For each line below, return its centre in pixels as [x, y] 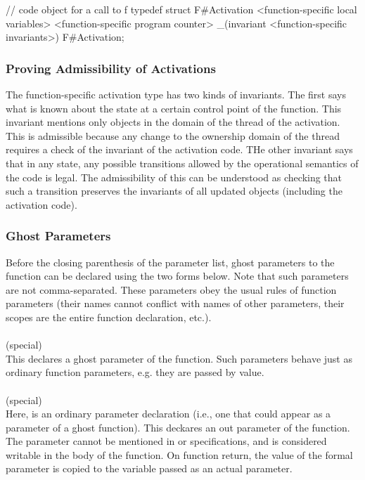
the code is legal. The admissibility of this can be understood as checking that [174, 177]
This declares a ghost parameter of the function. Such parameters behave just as [179, 358]
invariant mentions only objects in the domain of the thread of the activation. [173, 122]
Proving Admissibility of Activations [111, 68]
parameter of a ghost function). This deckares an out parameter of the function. [178, 427]
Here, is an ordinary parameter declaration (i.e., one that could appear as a [168, 414]
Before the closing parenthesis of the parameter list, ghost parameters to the [170, 262]
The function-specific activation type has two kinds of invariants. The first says [176, 94]
